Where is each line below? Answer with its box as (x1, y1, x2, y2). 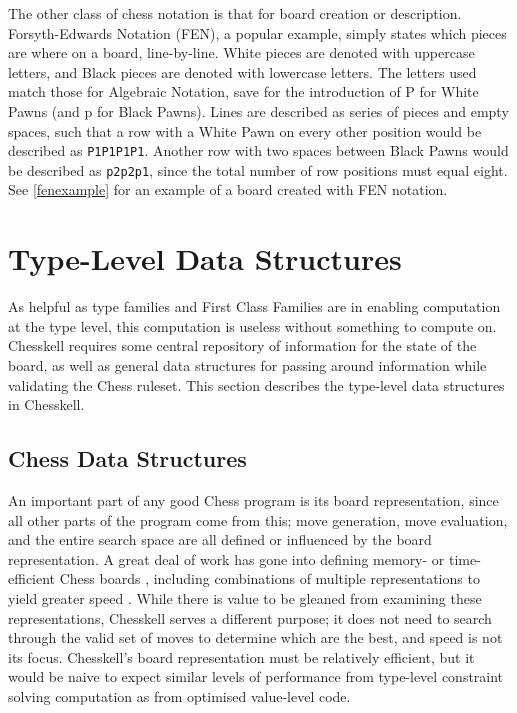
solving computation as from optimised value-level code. (8, 685, 351, 706)
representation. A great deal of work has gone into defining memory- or (8, 548, 445, 569)
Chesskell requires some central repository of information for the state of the (8, 335, 477, 356)
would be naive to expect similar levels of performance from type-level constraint (8, 666, 504, 687)
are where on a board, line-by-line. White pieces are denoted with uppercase (8, 42, 475, 63)
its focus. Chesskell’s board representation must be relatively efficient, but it (8, 646, 475, 667)
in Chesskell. (8, 394, 85, 415)
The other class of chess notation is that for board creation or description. (8, 3, 462, 23)
